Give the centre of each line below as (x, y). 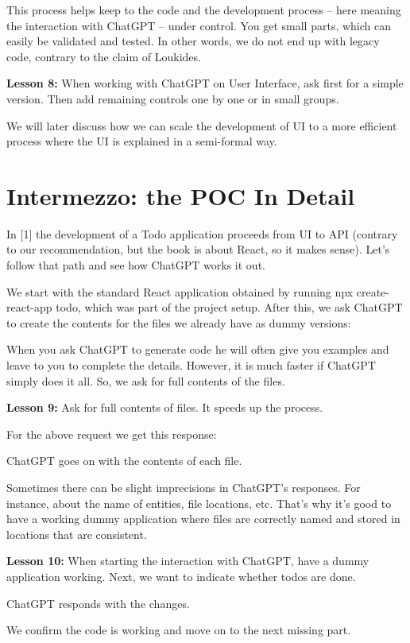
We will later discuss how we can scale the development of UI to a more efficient (202, 125)
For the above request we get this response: (112, 434)
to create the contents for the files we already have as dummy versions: (179, 322)
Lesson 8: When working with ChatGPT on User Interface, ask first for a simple (205, 83)
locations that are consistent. (77, 534)
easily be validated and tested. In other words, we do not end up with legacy (193, 41)
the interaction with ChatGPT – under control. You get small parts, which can (199, 25)
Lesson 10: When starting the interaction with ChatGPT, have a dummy (188, 561)
